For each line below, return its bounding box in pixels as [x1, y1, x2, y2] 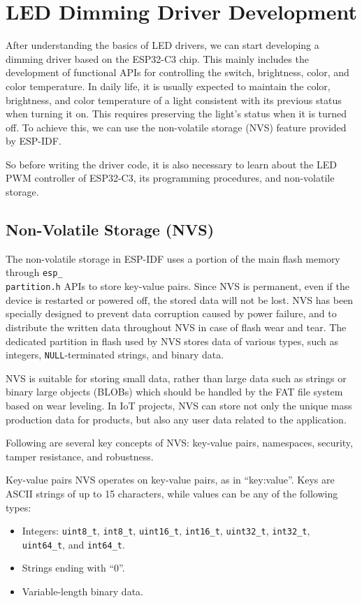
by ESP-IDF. [6, 133, 61, 148]
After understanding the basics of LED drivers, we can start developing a [6, 38, 319, 52]
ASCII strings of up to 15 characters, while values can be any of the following [6, 486, 338, 500]
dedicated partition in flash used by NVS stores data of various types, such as [6, 333, 338, 348]
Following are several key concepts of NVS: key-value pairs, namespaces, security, [6, 435, 353, 450]
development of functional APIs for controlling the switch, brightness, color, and [6, 65, 349, 80]
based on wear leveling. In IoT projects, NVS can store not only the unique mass [6, 398, 352, 412]
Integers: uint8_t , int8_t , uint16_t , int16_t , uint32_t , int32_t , [22, 523, 310, 538]
